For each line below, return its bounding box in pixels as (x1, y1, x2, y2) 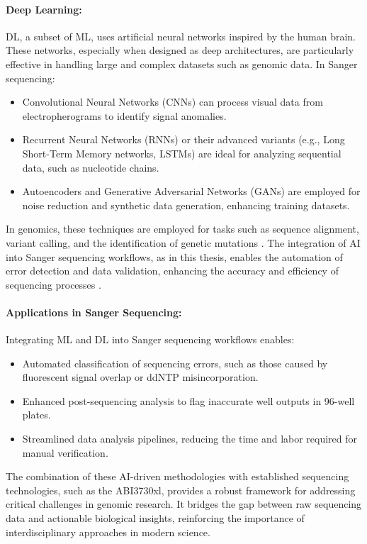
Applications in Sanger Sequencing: (6, 304, 182, 319)
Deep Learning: (6, 1, 82, 16)
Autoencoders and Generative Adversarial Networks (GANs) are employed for (22, 184, 361, 199)
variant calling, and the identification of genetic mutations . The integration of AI (6, 235, 361, 250)
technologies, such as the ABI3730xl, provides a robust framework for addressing (6, 482, 356, 497)
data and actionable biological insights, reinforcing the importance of (6, 511, 305, 526)
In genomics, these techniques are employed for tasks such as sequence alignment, (6, 221, 359, 236)
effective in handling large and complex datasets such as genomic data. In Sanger (6, 56, 358, 71)
